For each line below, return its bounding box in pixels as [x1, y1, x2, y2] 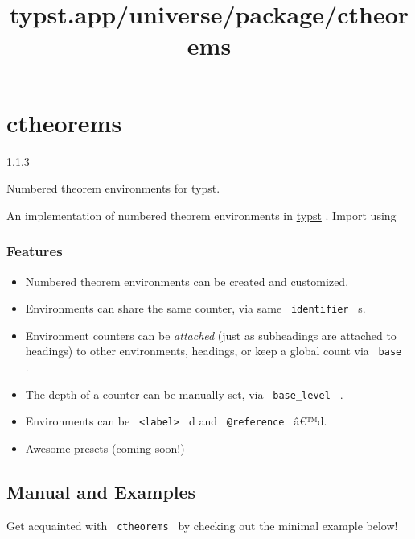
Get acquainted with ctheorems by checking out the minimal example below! [6, 516, 398, 533]
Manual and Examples [6, 479, 196, 504]
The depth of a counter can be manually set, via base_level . [25, 385, 343, 402]
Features [6, 241, 63, 261]
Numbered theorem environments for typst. [6, 180, 220, 197]
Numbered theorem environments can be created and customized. [25, 272, 349, 289]
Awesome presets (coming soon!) [25, 439, 185, 456]
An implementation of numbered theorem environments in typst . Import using [6, 206, 397, 223]
